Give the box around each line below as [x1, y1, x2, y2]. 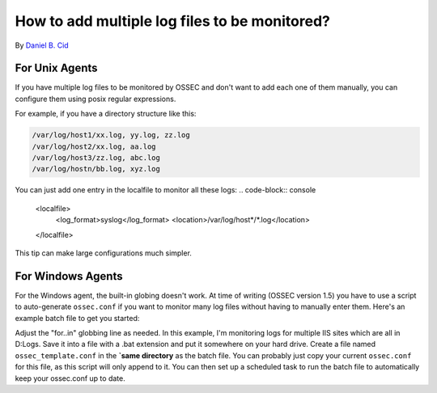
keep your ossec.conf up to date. [15, 373, 125, 383]
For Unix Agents [15, 61, 98, 75]
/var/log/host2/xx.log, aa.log [32, 142, 157, 151]
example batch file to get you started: [15, 313, 140, 323]
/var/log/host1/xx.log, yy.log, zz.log [32, 130, 190, 140]
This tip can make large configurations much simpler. [15, 247, 192, 258]
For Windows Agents [15, 269, 123, 283]
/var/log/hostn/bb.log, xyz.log [32, 164, 161, 174]
